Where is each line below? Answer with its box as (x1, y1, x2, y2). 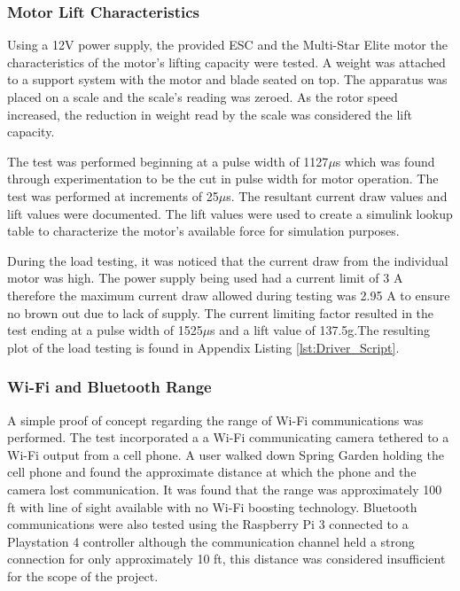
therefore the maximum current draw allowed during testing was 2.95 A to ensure (7, 285, 450, 304)
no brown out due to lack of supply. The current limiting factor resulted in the (7, 303, 434, 322)
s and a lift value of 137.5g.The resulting (210, 321, 431, 339)
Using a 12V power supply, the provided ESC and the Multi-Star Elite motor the (7, 35, 448, 54)
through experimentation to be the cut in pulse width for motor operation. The (7, 169, 439, 188)
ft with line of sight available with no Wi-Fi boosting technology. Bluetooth (7, 497, 417, 516)
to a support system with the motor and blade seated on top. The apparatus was (7, 70, 448, 89)
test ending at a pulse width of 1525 (7, 321, 203, 339)
